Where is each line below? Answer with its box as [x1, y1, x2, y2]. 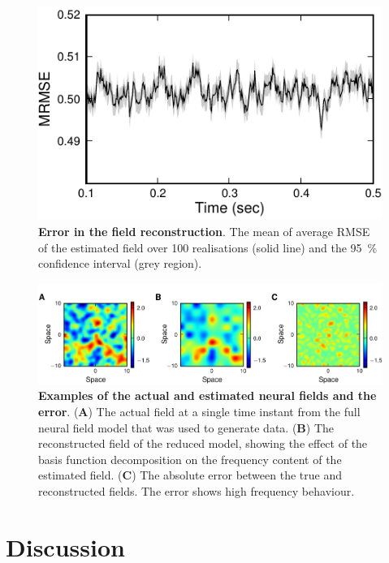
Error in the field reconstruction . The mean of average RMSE [38, 222, 370, 239]
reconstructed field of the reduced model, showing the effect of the [38, 435, 368, 452]
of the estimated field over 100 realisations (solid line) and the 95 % [38, 239, 378, 256]
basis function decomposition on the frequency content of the [38, 450, 342, 467]
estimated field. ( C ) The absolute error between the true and [38, 466, 342, 483]
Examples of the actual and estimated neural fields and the [38, 387, 377, 404]
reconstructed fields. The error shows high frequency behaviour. [38, 482, 355, 499]
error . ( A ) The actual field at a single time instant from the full [38, 402, 361, 419]
